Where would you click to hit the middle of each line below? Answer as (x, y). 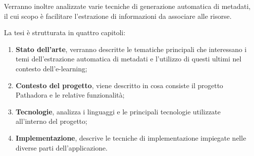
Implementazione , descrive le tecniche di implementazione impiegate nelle (131, 137)
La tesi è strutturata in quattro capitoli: (65, 32)
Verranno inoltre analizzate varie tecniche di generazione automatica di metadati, (127, 6)
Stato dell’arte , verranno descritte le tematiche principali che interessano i (131, 49)
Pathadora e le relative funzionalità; (70, 95)
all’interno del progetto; (51, 121)
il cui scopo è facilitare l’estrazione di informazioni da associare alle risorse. (118, 16)
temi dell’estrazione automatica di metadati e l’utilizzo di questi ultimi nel (128, 59)
